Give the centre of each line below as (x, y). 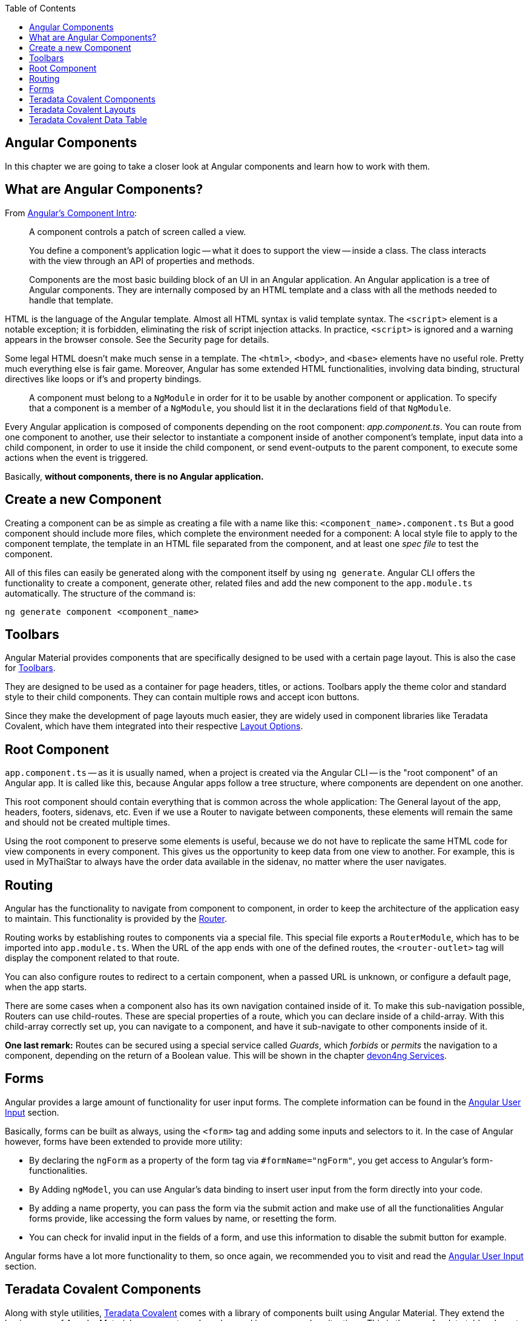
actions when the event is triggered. (77, 457)
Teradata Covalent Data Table (88, 120)
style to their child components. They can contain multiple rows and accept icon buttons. (182, 697)
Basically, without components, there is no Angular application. (134, 476)
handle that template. (71, 300)
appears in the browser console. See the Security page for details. (137, 339)
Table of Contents (41, 8)
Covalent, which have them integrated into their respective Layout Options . (154, 726)
